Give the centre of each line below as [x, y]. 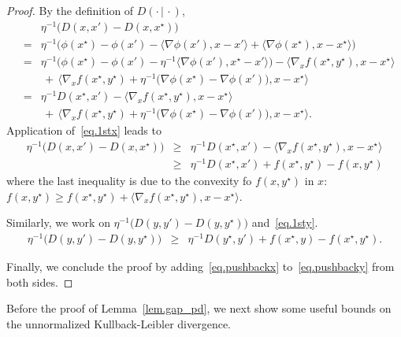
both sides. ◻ [40, 281]
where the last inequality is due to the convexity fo [129, 181]
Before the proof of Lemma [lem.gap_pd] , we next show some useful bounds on [199, 308]
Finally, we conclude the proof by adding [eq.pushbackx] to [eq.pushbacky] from [200, 266]
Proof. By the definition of [70, 10]
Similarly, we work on [58, 222]
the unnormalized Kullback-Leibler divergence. [119, 323]
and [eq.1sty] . [285, 222]
